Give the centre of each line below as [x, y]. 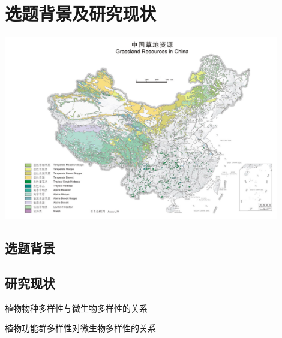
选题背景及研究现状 [81, 13]
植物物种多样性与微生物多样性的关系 [76, 308]
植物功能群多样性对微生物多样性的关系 [80, 328]
